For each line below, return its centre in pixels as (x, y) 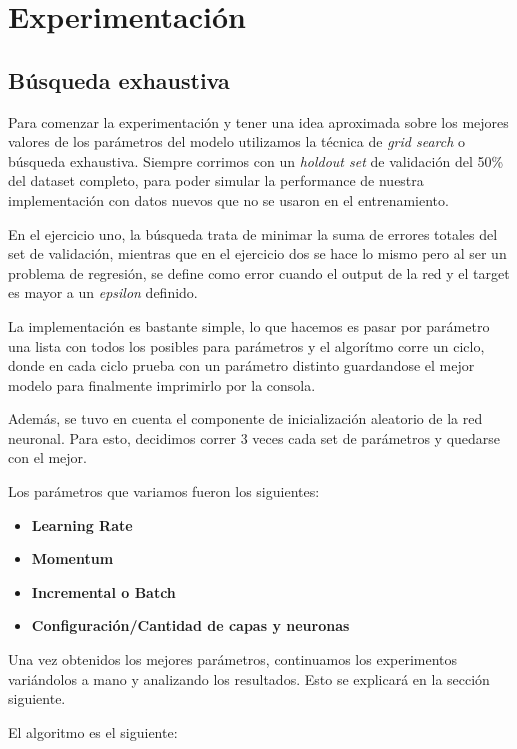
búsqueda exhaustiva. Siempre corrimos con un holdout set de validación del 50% (256, 160)
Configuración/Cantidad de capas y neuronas (190, 625)
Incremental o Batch (103, 591)
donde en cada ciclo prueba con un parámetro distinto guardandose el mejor (241, 365)
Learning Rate (82, 524)
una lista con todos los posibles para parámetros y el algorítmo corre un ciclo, (246, 345)
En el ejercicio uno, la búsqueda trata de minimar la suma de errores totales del (253, 233)
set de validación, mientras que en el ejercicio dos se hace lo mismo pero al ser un (257, 253)
